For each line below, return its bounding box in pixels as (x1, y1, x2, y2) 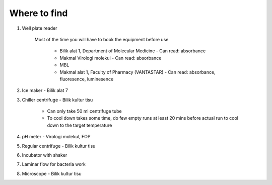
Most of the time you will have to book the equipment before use (34, 36, 169, 42)
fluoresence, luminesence (59, 76, 114, 82)
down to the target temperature (47, 122, 112, 128)
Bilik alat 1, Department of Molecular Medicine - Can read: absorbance (59, 48, 206, 54)
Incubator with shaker (22, 152, 67, 158)
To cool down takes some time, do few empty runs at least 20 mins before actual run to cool (47, 115, 239, 121)
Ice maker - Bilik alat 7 (22, 87, 68, 94)
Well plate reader (22, 25, 57, 31)
